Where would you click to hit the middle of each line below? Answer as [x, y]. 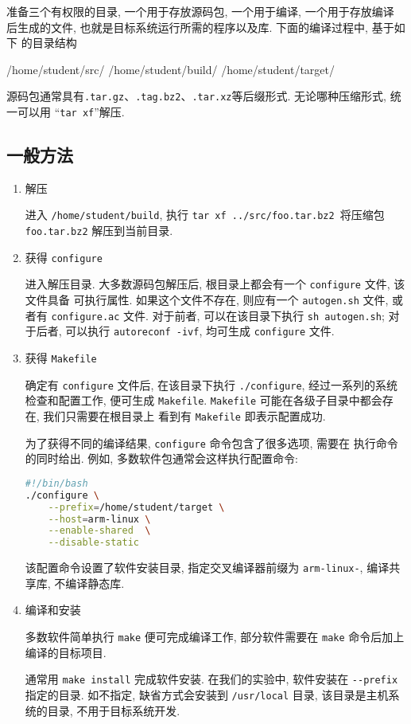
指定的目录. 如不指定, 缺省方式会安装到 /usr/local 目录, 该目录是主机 [207, 694]
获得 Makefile [61, 358]
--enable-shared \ [99, 531]
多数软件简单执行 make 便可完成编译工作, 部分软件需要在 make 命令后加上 [215, 637]
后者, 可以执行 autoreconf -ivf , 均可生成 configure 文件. [185, 331]
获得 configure [64, 257]
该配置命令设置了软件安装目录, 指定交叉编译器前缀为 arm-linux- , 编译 [207, 567]
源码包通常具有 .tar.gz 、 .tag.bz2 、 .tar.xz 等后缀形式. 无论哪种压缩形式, [196, 96]
